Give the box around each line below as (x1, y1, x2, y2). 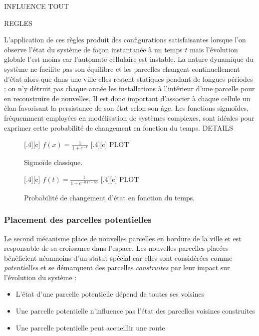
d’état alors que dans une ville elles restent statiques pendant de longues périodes (4, 73, 253, 84)
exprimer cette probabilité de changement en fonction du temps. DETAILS (4, 122, 233, 133)
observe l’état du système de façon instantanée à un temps (4, 44, 183, 54)
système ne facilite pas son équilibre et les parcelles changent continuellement (4, 63, 240, 74)
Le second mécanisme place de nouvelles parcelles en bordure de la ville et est (4, 233, 242, 243)
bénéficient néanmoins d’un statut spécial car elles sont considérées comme (4, 252, 233, 263)
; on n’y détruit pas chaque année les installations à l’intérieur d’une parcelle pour (4, 83, 255, 94)
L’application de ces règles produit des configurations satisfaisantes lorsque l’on (4, 34, 246, 45)
